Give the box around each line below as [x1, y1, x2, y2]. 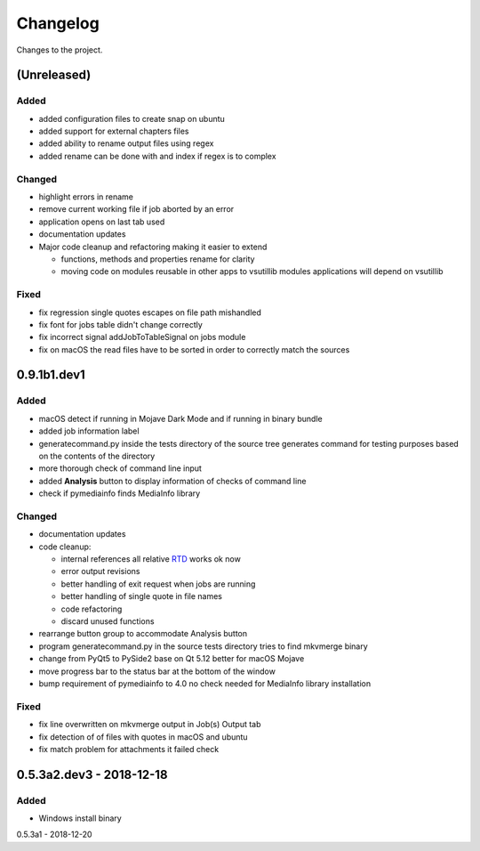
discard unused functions [60, 616, 155, 627]
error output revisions [60, 566, 140, 577]
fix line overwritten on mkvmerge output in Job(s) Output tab [38, 719, 261, 730]
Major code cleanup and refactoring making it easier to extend [38, 241, 268, 252]
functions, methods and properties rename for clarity [60, 254, 255, 264]
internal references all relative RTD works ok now [60, 554, 242, 564]
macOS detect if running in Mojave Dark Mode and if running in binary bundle [38, 413, 324, 424]
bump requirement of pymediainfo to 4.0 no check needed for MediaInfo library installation [38, 678, 372, 689]
